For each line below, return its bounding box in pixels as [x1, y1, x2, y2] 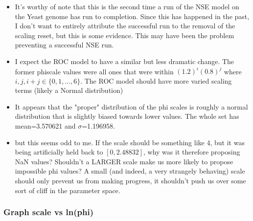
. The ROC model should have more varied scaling [80, 75, 232, 86]
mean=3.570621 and [15, 121, 76, 131]
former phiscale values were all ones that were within [15, 66, 174, 76]
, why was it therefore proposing [143, 147, 240, 157]
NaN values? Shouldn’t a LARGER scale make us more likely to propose [15, 156, 233, 166]
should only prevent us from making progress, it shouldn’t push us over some [15, 176, 246, 185]
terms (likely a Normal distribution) [15, 85, 123, 95]
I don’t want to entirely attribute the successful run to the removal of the [15, 21, 235, 31]
